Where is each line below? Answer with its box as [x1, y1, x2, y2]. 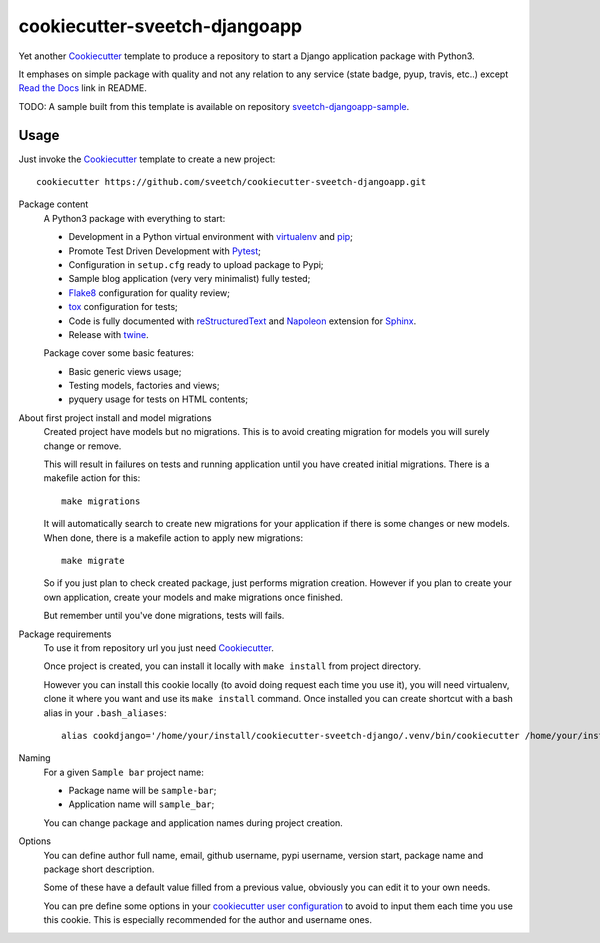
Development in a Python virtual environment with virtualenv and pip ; [68, 231, 354, 243]
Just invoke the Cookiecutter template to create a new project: [18, 153, 276, 165]
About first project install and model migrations [18, 411, 212, 424]
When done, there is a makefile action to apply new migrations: [43, 531, 304, 544]
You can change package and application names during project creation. [43, 816, 344, 829]
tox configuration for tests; [68, 301, 179, 313]
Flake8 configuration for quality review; [68, 286, 230, 299]
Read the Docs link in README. [18, 82, 147, 94]
